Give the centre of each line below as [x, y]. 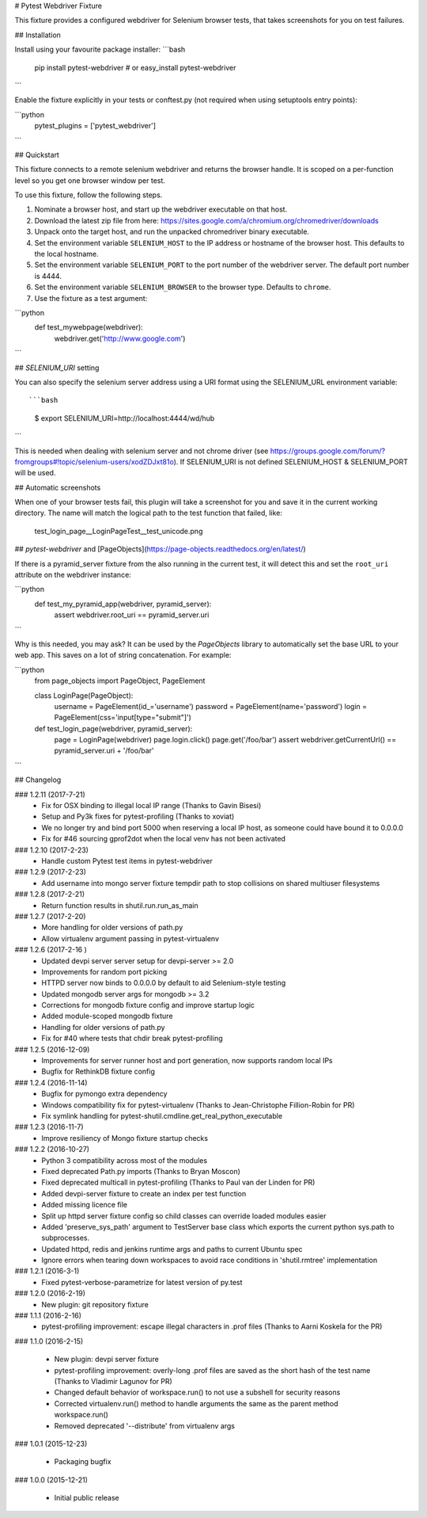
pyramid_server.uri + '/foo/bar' [104, 751]
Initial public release [87, 1498]
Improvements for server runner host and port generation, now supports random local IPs [187, 1061]
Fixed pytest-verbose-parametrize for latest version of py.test [142, 1282]
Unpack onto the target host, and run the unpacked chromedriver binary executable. [172, 232]
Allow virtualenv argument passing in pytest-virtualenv [130, 938]
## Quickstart [37, 154]
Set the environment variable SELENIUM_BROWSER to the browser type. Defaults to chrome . [183, 287]
